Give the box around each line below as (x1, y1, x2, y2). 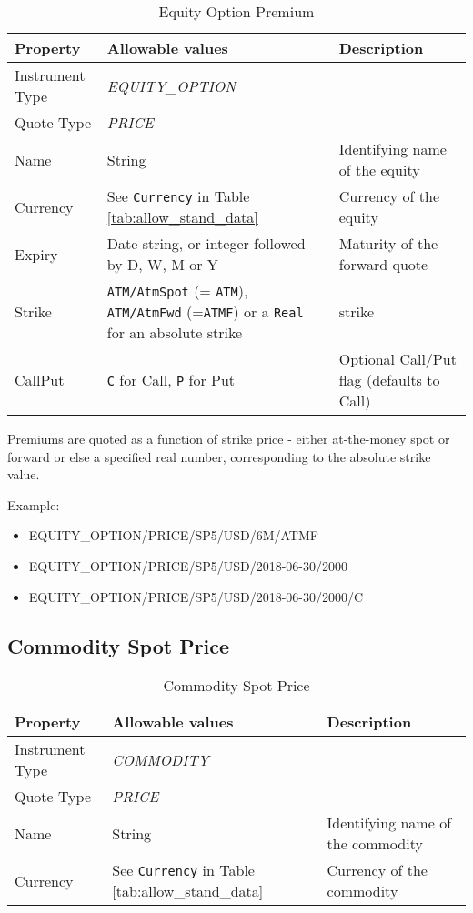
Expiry (15, 243, 58, 265)
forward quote (338, 254, 428, 275)
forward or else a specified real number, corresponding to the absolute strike (7, 446, 431, 466)
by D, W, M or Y (106, 254, 218, 275)
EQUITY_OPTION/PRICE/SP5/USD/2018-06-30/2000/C (28, 587, 364, 606)
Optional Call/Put (338, 348, 457, 369)
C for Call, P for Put (106, 369, 236, 390)
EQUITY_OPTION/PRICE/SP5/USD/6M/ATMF (28, 526, 318, 545)
